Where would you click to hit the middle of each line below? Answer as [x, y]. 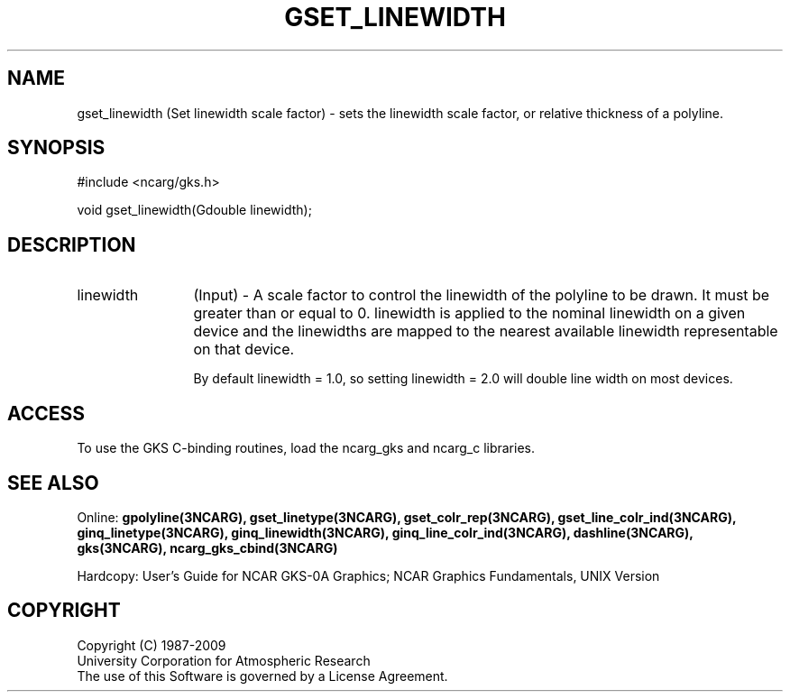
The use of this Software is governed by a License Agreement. [262, 676]
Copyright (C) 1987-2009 [152, 645]
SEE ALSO [53, 483]
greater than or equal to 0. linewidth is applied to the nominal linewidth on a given [469, 313]
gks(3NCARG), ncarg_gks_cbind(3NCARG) [207, 547]
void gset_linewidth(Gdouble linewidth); [194, 210]
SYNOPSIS [56, 148]
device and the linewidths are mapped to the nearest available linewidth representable [486, 331]
